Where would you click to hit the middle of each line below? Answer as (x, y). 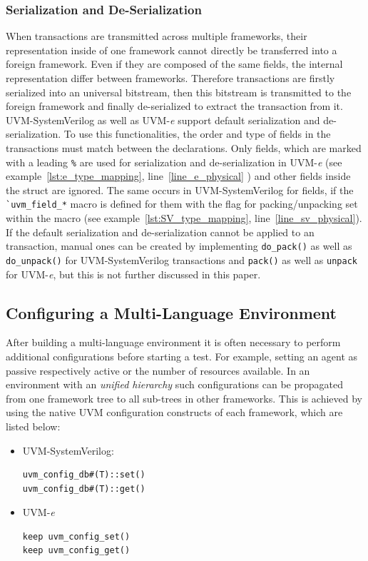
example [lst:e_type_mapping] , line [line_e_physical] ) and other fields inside (178, 176)
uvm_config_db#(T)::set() (84, 475)
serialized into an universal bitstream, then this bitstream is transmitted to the (179, 92)
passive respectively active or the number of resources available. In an (158, 370)
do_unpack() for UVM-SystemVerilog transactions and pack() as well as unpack (182, 259)
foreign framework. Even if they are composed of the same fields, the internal (174, 64)
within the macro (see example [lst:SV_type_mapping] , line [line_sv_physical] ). (184, 218)
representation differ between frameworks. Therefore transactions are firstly (170, 78)
